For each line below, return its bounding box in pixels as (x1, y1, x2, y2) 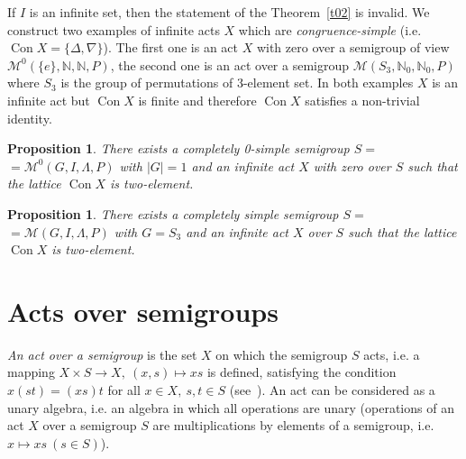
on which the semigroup (215, 344, 348, 363)
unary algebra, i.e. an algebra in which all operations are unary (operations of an (7, 398, 454, 417)
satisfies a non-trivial (305, 90, 420, 109)
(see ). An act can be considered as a (229, 381, 435, 399)
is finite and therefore (138, 90, 257, 109)
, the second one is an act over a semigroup (110, 55, 350, 74)
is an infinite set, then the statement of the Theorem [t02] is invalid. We (29, 3, 430, 21)
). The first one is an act (103, 38, 238, 57)
